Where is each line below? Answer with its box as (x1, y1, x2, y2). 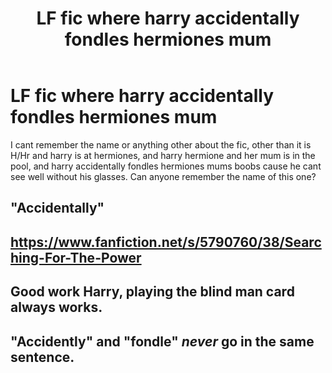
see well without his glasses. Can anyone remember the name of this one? (10, 170, 317, 182)
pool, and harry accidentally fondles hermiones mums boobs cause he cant (10, 160, 322, 172)
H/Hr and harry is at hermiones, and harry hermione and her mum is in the (10, 149, 316, 161)
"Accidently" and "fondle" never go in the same (10, 333, 315, 350)
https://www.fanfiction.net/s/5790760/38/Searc (10, 233, 322, 251)
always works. (10, 299, 103, 316)
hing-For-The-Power (10, 249, 142, 266)
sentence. (10, 348, 75, 366)
